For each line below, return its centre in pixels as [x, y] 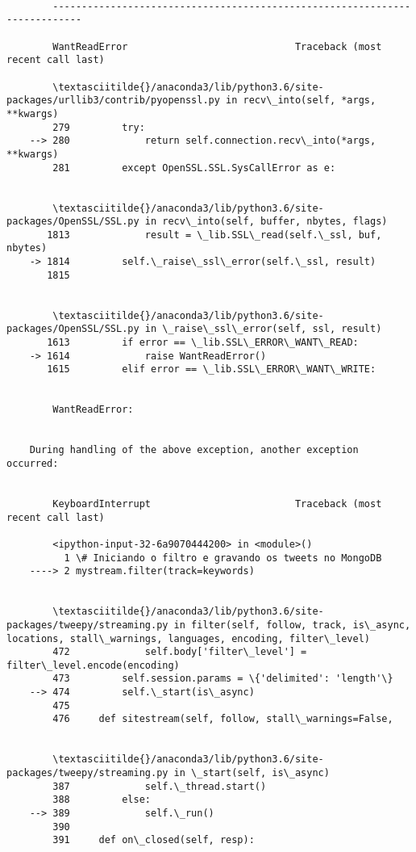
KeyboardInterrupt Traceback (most [217, 504]
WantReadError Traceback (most [217, 46]
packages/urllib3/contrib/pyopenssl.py [113, 101]
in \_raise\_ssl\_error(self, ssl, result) [263, 329]
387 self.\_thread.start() [160, 786]
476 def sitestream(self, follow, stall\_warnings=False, [223, 719]
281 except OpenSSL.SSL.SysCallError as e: [194, 168]
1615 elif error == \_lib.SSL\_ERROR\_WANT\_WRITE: [212, 369]
